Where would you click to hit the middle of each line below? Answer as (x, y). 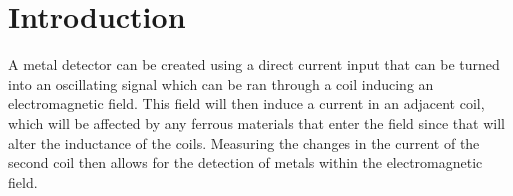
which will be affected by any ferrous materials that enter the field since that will (256, 122)
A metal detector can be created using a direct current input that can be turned (254, 64)
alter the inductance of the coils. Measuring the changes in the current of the (244, 142)
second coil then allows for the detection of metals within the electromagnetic (245, 162)
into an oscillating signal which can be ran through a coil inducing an (221, 83)
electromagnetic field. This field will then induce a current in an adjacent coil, (246, 103)
